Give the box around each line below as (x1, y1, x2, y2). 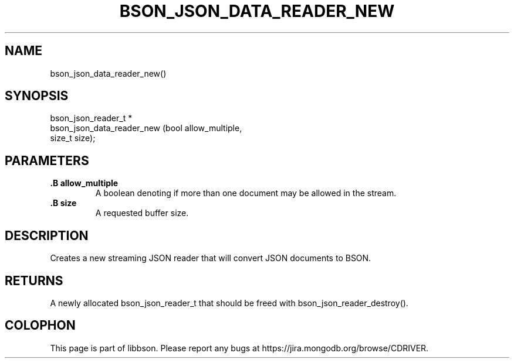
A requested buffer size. (95, 208, 189, 218)
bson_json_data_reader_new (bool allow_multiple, (50, 123, 242, 133)
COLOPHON (5, 318, 76, 333)
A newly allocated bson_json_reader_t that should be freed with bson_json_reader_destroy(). (50, 297, 408, 308)
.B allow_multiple (50, 178, 119, 189)
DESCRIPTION (5, 228, 89, 243)
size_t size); (50, 133, 96, 143)
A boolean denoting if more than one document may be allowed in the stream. (95, 188, 397, 198)
